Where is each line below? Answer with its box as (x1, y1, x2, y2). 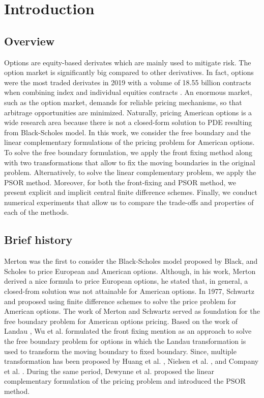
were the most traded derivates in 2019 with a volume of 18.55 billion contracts (4, 77, 251, 87)
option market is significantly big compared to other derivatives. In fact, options (4, 67, 254, 78)
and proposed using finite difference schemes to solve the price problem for (4, 295, 237, 306)
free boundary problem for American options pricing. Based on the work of (4, 315, 238, 326)
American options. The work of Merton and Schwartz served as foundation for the (4, 306, 260, 316)
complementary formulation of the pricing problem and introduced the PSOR (4, 376, 246, 386)
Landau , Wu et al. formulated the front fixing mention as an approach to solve (4, 326, 252, 336)
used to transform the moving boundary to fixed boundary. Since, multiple (4, 345, 237, 356)
